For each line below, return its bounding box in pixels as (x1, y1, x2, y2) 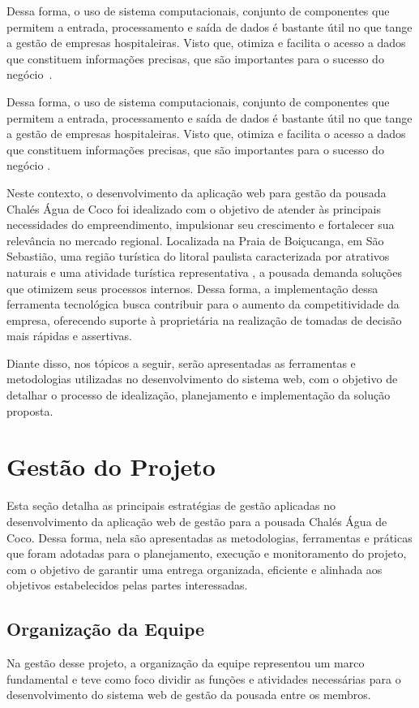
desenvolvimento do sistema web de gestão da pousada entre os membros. (6, 686, 371, 703)
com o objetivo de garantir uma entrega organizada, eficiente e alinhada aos (6, 560, 383, 577)
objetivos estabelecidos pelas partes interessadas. (6, 576, 248, 594)
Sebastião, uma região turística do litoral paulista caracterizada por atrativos (6, 248, 390, 265)
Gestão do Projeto (6, 450, 216, 483)
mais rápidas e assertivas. (6, 327, 132, 344)
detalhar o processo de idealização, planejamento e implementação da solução (6, 386, 391, 404)
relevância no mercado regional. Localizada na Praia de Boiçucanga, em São (6, 231, 384, 248)
